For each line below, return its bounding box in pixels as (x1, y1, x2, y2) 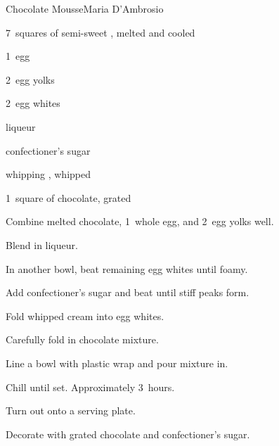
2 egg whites (6, 96, 60, 110)
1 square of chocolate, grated (6, 190, 131, 205)
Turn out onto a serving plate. (6, 403, 136, 418)
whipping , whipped (6, 167, 91, 181)
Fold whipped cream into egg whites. (6, 308, 164, 323)
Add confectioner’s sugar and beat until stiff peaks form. (6, 285, 249, 300)
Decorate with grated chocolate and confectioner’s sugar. (6, 426, 250, 441)
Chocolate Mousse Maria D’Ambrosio (6, 1, 164, 15)
